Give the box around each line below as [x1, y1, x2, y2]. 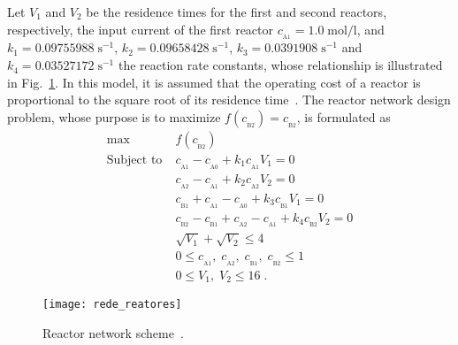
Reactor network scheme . [42, 324, 184, 342]
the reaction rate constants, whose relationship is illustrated [118, 56, 443, 74]
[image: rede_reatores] [42, 298, 182, 311]
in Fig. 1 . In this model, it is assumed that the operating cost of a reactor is [7, 73, 421, 91]
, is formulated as [296, 107, 391, 126]
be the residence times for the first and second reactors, [86, 3, 387, 20]
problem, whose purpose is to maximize [7, 107, 221, 126]
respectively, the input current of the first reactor [7, 19, 274, 38]
